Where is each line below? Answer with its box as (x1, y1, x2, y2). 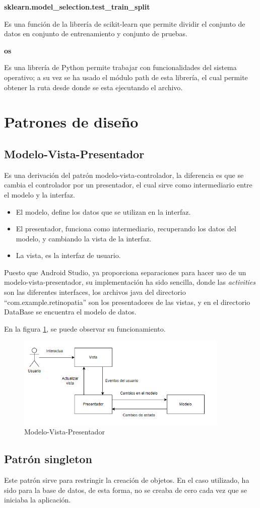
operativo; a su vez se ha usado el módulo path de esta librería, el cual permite (4, 72, 248, 82)
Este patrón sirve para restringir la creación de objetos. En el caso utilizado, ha (4, 475, 249, 485)
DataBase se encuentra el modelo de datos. (4, 306, 137, 317)
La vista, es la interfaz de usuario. (16, 250, 121, 261)
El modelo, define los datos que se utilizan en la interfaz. (16, 206, 191, 217)
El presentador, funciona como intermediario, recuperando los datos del (16, 223, 236, 234)
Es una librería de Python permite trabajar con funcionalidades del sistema (4, 62, 237, 73)
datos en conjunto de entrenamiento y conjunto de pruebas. (4, 28, 187, 39)
